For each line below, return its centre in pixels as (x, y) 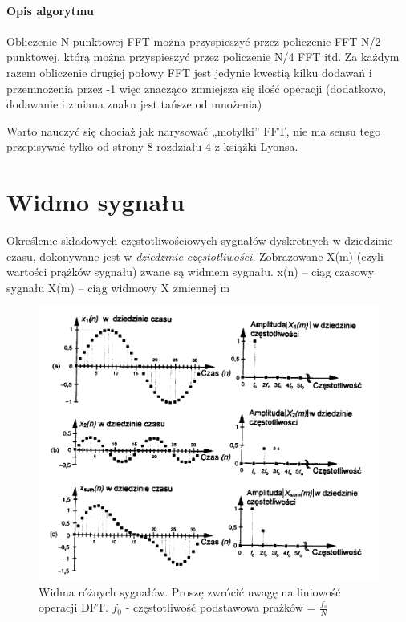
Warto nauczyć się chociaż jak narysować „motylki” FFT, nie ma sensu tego (194, 130)
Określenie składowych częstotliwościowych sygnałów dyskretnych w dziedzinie (200, 240)
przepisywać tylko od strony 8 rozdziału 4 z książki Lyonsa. (152, 146)
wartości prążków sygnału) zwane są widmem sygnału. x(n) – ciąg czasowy (191, 272)
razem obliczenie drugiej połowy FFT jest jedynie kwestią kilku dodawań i (189, 72)
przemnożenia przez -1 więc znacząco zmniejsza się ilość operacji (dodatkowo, (197, 88)
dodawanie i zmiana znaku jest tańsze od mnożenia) (134, 104)
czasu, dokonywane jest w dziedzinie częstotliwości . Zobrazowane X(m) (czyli (195, 256)
